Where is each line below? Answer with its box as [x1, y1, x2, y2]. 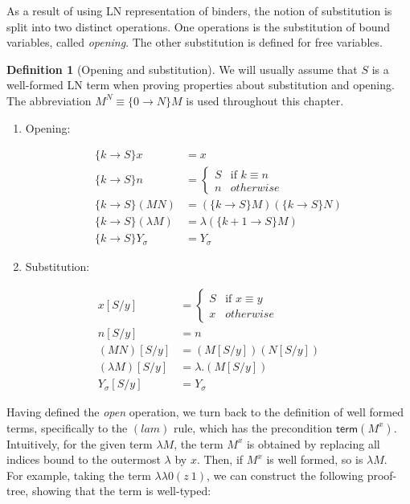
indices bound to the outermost [6, 451, 161, 468]
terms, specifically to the [6, 419, 128, 436]
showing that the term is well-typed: [31, 482, 211, 499]
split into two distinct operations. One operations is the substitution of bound [6, 18, 391, 35]
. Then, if [196, 451, 244, 468]
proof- [367, 466, 397, 483]
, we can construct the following [207, 466, 363, 483]
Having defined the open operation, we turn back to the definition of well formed [6, 404, 404, 420]
